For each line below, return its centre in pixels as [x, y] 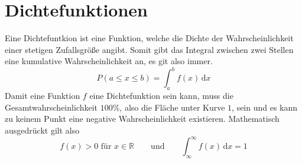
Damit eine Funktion [43, 96]
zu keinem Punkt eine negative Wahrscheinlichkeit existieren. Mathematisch [142, 119]
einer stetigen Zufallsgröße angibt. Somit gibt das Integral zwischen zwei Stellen [149, 49]
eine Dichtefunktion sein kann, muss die [161, 96]
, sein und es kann [265, 107]
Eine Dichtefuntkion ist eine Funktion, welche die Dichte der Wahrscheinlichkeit [149, 38]
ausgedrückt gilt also [42, 130]
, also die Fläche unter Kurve [172, 107]
